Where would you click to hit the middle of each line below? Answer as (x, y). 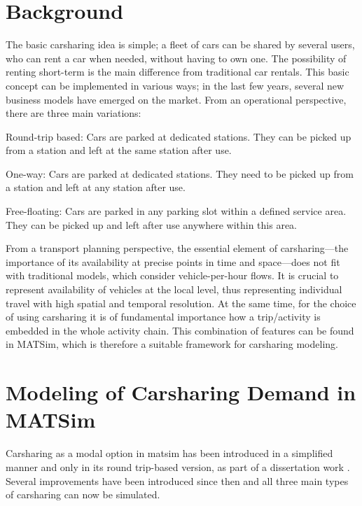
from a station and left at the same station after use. (119, 150)
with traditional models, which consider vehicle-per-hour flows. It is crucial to (172, 275)
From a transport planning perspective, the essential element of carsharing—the (177, 248)
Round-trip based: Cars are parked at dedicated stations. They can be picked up (179, 136)
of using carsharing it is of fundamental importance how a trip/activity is (163, 317)
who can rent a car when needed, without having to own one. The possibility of (176, 58)
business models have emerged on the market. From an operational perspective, (176, 99)
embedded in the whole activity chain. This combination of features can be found (180, 330)
